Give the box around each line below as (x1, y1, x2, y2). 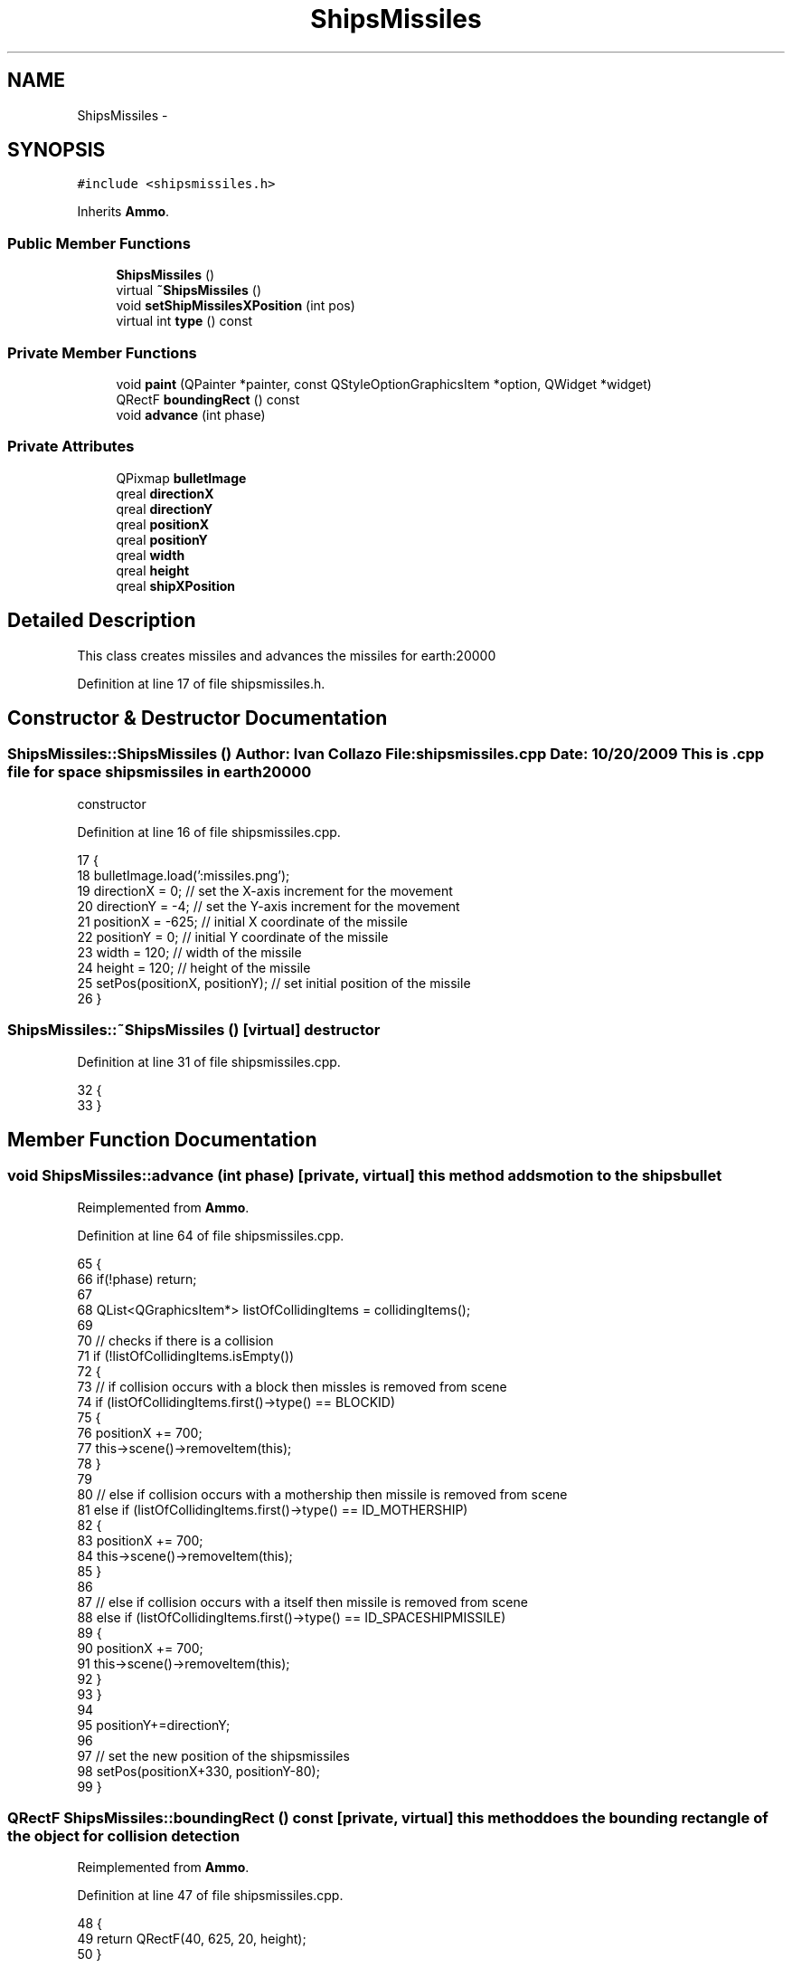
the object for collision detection (7, 1827, 240, 1846)
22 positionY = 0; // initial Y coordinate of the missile (77, 928, 389, 945)
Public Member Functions (7, 233, 191, 252)
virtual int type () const (116, 313, 253, 329)
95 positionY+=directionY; (77, 1716, 231, 1733)
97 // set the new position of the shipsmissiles (77, 1747, 350, 1764)
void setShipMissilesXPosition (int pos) (116, 298, 355, 314)
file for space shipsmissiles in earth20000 (7, 763, 312, 782)
